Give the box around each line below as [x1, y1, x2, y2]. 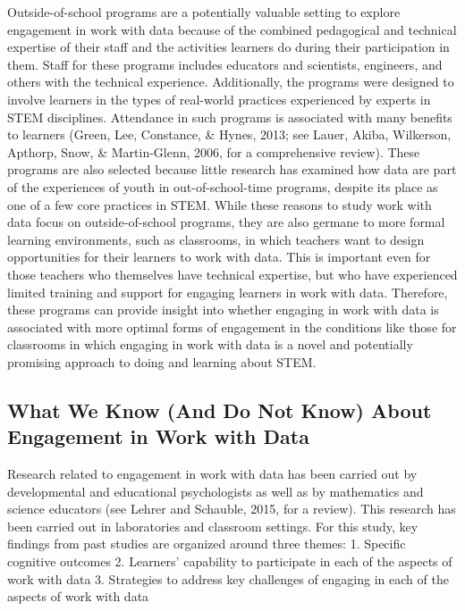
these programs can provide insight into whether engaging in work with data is [7, 300, 439, 319]
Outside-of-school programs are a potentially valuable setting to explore [7, 3, 401, 21]
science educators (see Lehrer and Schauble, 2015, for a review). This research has [7, 499, 456, 518]
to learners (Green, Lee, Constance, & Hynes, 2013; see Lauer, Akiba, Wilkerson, [7, 125, 452, 144]
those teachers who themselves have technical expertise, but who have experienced [7, 264, 458, 283]
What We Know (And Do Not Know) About [7, 396, 432, 423]
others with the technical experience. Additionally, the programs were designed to [7, 72, 454, 91]
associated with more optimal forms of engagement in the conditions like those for [7, 317, 457, 336]
